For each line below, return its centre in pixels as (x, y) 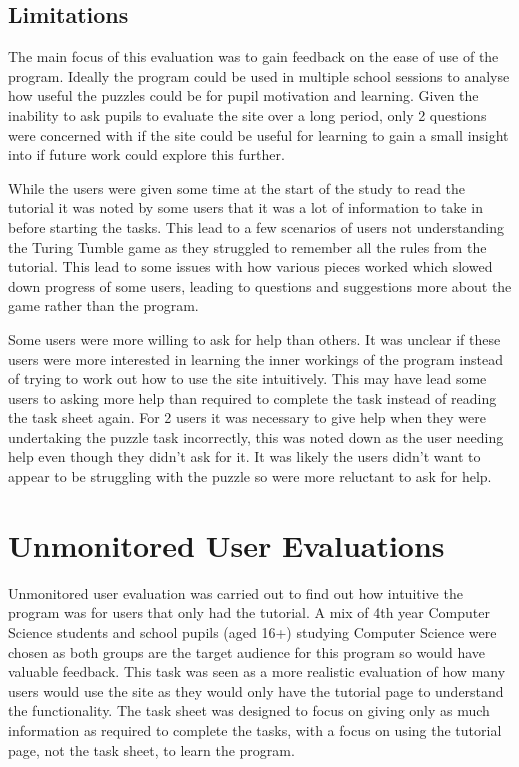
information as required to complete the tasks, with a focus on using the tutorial (255, 729)
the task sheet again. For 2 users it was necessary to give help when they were (247, 417)
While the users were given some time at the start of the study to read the (237, 187)
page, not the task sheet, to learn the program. (151, 749)
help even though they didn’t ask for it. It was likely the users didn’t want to (244, 456)
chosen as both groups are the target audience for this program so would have (246, 651)
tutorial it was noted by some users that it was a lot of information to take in (245, 207)
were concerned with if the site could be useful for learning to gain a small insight (258, 134)
